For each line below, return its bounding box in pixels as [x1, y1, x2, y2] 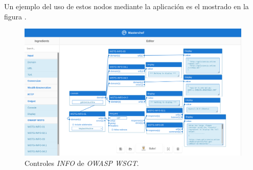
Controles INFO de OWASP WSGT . [25, 157, 139, 168]
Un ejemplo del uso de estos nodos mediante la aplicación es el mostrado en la [4, 1, 249, 11]
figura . [4, 11, 27, 21]
